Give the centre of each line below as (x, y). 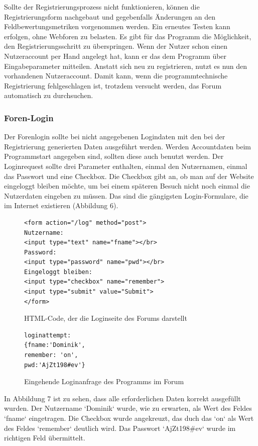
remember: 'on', (51, 355)
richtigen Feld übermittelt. (45, 438)
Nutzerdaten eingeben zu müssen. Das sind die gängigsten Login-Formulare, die (126, 195)
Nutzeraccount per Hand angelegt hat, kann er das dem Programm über (115, 56)
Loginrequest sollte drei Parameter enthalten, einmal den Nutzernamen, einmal (126, 166)
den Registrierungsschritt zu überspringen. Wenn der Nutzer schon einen (116, 46)
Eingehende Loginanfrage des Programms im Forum (104, 381)
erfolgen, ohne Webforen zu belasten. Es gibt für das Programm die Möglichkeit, (128, 36)
